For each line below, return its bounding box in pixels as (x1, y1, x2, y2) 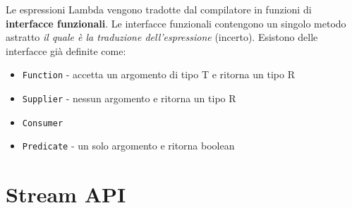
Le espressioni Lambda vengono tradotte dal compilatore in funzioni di (6, 2, 312, 16)
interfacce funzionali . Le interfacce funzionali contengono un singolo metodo (6, 16, 346, 30)
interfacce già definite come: (6, 43, 126, 58)
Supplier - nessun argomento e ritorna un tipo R (22, 91, 236, 106)
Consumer (22, 118, 63, 128)
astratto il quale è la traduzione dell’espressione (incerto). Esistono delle (6, 30, 318, 44)
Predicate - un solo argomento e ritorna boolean (22, 138, 235, 153)
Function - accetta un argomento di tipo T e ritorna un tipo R (22, 67, 295, 82)
